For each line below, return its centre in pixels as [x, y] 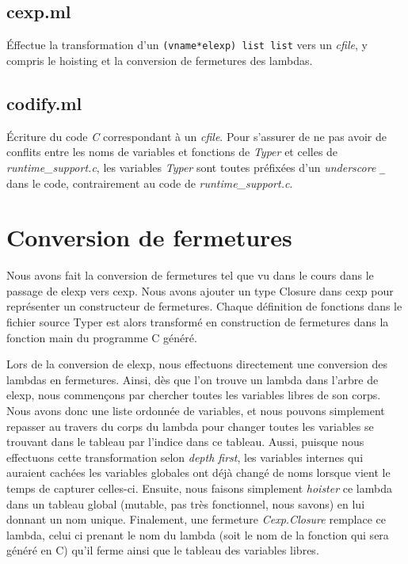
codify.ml [44, 103]
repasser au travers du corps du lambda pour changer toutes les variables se [190, 426]
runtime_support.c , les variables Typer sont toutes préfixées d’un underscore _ [196, 167]
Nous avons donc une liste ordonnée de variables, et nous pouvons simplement [196, 410]
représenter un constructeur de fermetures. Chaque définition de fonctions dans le [204, 306]
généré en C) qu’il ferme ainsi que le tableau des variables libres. [163, 550]
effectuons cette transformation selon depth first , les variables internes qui [185, 457]
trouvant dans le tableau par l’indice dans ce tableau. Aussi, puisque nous [185, 442]
